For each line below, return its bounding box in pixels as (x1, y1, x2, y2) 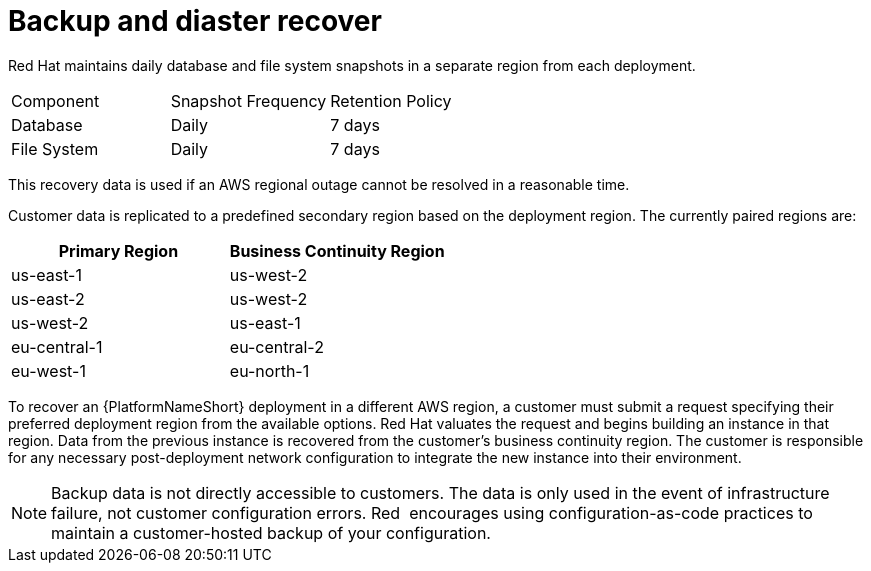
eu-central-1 (11, 336, 103, 357)
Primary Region (58, 240, 179, 261)
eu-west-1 (11, 360, 86, 381)
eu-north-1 (229, 360, 310, 381)
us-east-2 (11, 288, 85, 309)
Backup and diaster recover (8, 4, 382, 38)
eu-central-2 (229, 336, 324, 357)
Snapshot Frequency (170, 90, 327, 111)
